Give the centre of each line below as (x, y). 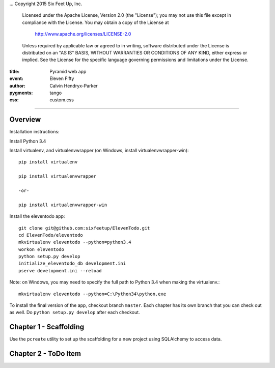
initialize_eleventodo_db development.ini (72, 264)
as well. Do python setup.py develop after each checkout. (75, 313)
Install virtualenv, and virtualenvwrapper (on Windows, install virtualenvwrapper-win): (99, 150)
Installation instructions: (34, 132)
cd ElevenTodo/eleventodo (51, 235)
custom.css (62, 100)
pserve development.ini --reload (60, 271)
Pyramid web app (68, 71)
